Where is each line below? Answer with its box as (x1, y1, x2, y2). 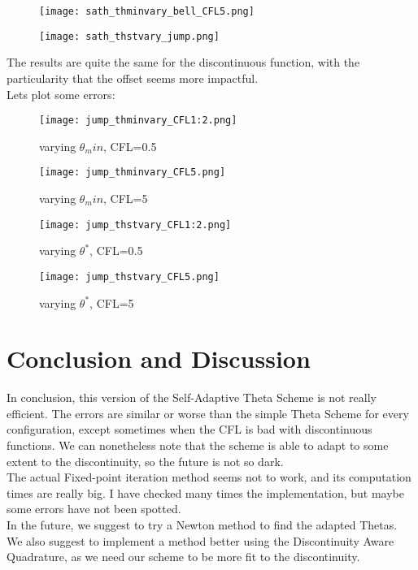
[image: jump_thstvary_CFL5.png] (39, 270, 220, 283)
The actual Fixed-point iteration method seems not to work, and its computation (7, 469, 411, 486)
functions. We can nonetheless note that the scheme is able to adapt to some (7, 437, 389, 453)
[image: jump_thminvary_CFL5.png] (39, 166, 226, 179)
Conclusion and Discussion (7, 342, 311, 375)
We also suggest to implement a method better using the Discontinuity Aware (7, 532, 394, 549)
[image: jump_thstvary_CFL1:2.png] (39, 218, 232, 231)
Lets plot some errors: (7, 85, 115, 102)
